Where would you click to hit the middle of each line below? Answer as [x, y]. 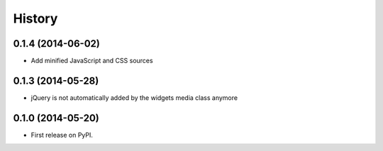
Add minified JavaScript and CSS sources [92, 61]
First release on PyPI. [62, 135]
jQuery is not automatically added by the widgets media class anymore [134, 97]
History [35, 18]
